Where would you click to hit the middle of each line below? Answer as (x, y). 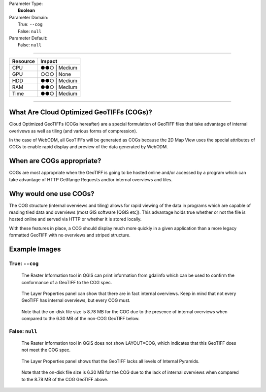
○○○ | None (56, 74)
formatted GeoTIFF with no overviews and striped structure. (70, 235)
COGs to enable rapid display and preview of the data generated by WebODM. (89, 147)
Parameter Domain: (29, 17)
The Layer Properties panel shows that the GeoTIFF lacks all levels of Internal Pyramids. (110, 361)
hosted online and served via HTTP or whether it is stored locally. (75, 219)
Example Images (35, 249)
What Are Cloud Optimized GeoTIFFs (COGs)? (81, 113)
